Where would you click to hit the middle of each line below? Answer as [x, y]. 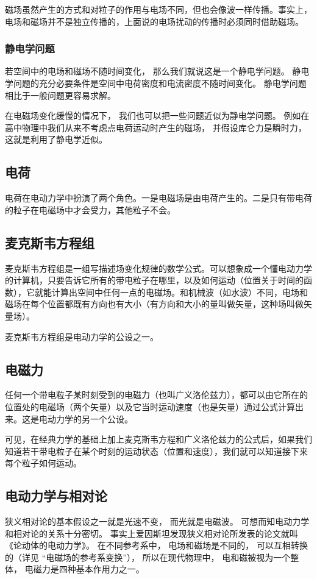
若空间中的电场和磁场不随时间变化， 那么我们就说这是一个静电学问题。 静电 [157, 71]
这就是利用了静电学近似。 [56, 139]
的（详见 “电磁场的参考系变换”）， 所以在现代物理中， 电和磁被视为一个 [148, 557]
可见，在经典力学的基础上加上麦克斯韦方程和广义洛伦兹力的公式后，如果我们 [158, 439]
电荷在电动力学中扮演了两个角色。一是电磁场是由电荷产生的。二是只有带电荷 [158, 198]
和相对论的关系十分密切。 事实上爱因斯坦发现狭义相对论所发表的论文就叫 [151, 533]
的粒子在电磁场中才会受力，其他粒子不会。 [90, 209]
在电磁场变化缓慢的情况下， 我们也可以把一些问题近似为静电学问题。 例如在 [157, 115]
